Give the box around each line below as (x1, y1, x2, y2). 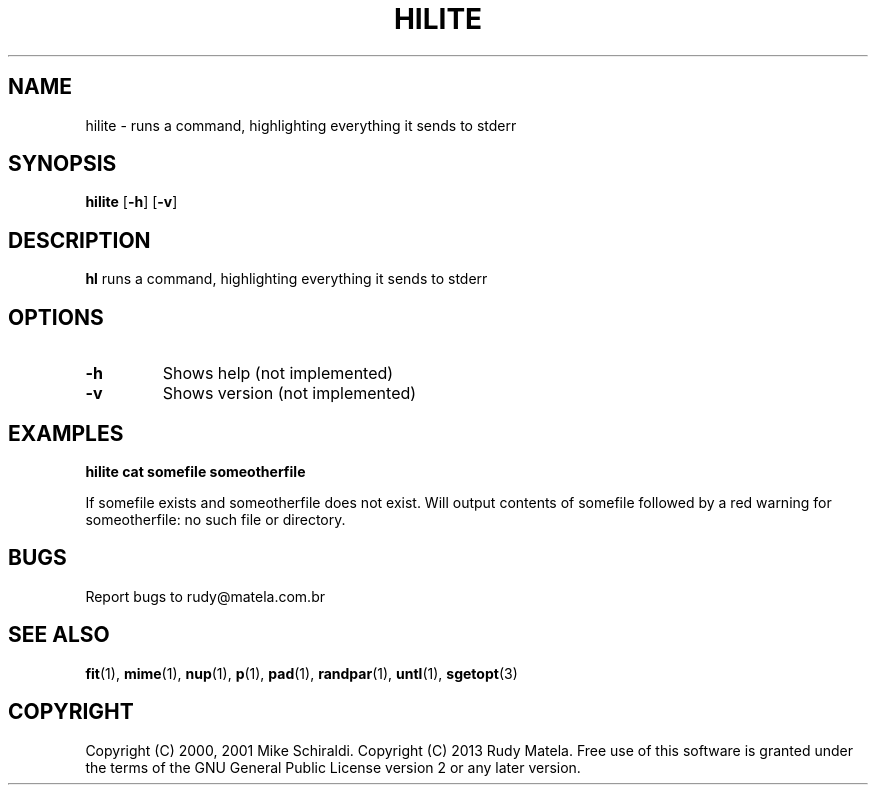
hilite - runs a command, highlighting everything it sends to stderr (85, 116, 517, 134)
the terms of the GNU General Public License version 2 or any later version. (85, 758, 581, 776)
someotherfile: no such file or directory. (85, 510, 346, 528)
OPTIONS (8, 304, 104, 330)
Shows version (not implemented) (162, 383, 417, 404)
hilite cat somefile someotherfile (85, 462, 306, 480)
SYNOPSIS (8, 151, 117, 177)
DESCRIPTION (8, 227, 151, 253)
